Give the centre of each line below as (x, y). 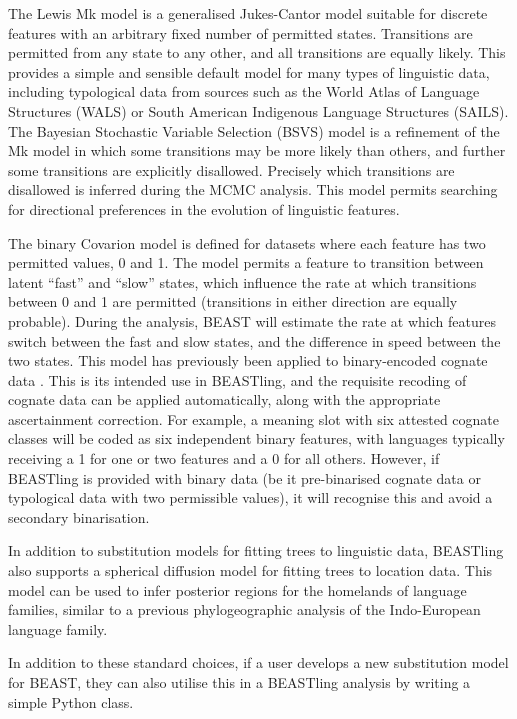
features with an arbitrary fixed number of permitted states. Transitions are (240, 32)
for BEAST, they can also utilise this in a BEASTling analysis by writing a (239, 682)
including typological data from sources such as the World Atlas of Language (244, 91)
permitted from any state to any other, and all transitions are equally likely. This (257, 52)
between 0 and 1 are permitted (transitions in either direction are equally (233, 301)
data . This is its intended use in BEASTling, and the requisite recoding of (237, 379)
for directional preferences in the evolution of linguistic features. (204, 208)
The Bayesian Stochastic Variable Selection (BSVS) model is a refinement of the (254, 130)
